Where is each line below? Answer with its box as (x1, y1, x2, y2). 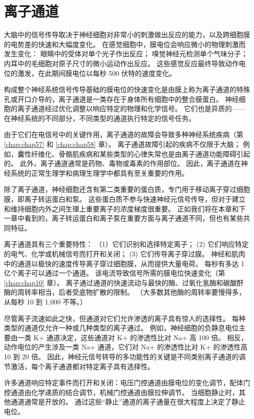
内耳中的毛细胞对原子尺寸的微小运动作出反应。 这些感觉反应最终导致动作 (4, 58, 239, 68)
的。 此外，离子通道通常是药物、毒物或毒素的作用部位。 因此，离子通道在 (4, 158, 241, 168)
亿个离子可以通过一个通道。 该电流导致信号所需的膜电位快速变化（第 (4, 268, 225, 278)
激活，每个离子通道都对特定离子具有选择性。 (10, 361, 154, 371)
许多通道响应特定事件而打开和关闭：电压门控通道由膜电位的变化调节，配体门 (4, 377, 250, 388)
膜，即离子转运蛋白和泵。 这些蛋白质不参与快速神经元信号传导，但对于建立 (4, 194, 246, 204)
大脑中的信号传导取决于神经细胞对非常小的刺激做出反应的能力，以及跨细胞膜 (4, 29, 250, 40)
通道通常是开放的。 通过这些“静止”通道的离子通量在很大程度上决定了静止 (10, 396, 245, 407)
